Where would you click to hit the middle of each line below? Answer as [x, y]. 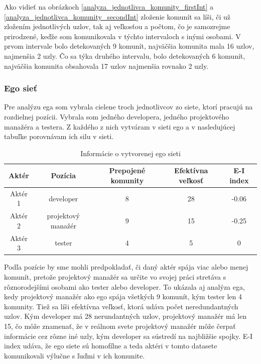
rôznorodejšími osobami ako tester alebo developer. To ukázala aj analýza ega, [124, 286]
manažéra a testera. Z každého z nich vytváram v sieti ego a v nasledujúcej [120, 126]
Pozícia [63, 175]
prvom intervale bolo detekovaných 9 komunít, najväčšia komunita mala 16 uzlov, [129, 46]
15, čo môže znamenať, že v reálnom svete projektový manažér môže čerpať [120, 326]
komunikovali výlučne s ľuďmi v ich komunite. [75, 355]
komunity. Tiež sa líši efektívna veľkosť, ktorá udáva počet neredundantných [121, 306]
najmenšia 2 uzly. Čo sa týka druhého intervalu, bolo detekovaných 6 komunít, [125, 55]
